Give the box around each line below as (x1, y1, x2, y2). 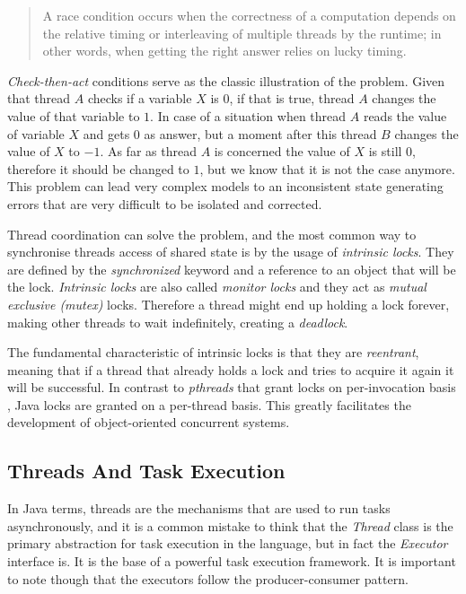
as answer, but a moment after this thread (144, 124, 377, 143)
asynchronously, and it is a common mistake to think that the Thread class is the (7, 516, 453, 535)
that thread (7, 89, 71, 108)
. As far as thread (100, 142, 197, 161)
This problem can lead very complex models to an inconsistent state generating (7, 177, 444, 196)
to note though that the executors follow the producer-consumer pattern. (7, 569, 409, 588)
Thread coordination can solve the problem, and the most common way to (7, 224, 417, 243)
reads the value (363, 106, 447, 125)
